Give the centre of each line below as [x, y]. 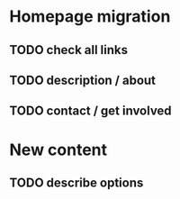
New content [58, 149]
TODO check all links [69, 50]
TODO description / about [82, 80]
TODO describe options [76, 182]
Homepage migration [90, 17]
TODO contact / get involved [91, 111]
